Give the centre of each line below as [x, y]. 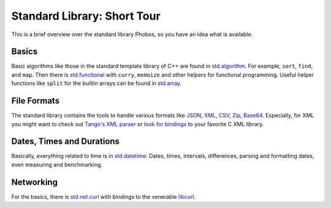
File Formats [36, 101]
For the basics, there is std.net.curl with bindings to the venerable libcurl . [104, 196]
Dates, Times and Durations [65, 142]
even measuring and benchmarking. [57, 165]
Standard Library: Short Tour [86, 16]
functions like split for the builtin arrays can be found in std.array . [97, 83]
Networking [35, 182]
